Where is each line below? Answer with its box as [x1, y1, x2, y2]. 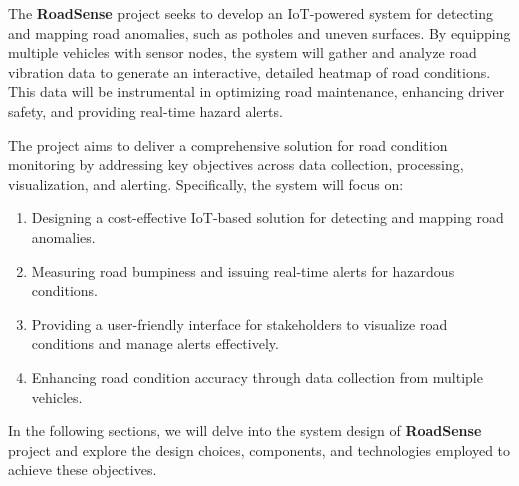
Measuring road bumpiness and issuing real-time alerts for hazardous [31, 260, 455, 281]
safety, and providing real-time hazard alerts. [8, 100, 283, 121]
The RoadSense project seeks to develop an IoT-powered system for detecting [8, 3, 494, 23]
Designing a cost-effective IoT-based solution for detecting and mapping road [31, 207, 504, 228]
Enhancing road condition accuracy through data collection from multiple [31, 366, 483, 387]
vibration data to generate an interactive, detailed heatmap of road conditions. [8, 61, 491, 82]
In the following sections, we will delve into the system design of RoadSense [8, 420, 482, 441]
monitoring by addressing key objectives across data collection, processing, [8, 154, 464, 175]
